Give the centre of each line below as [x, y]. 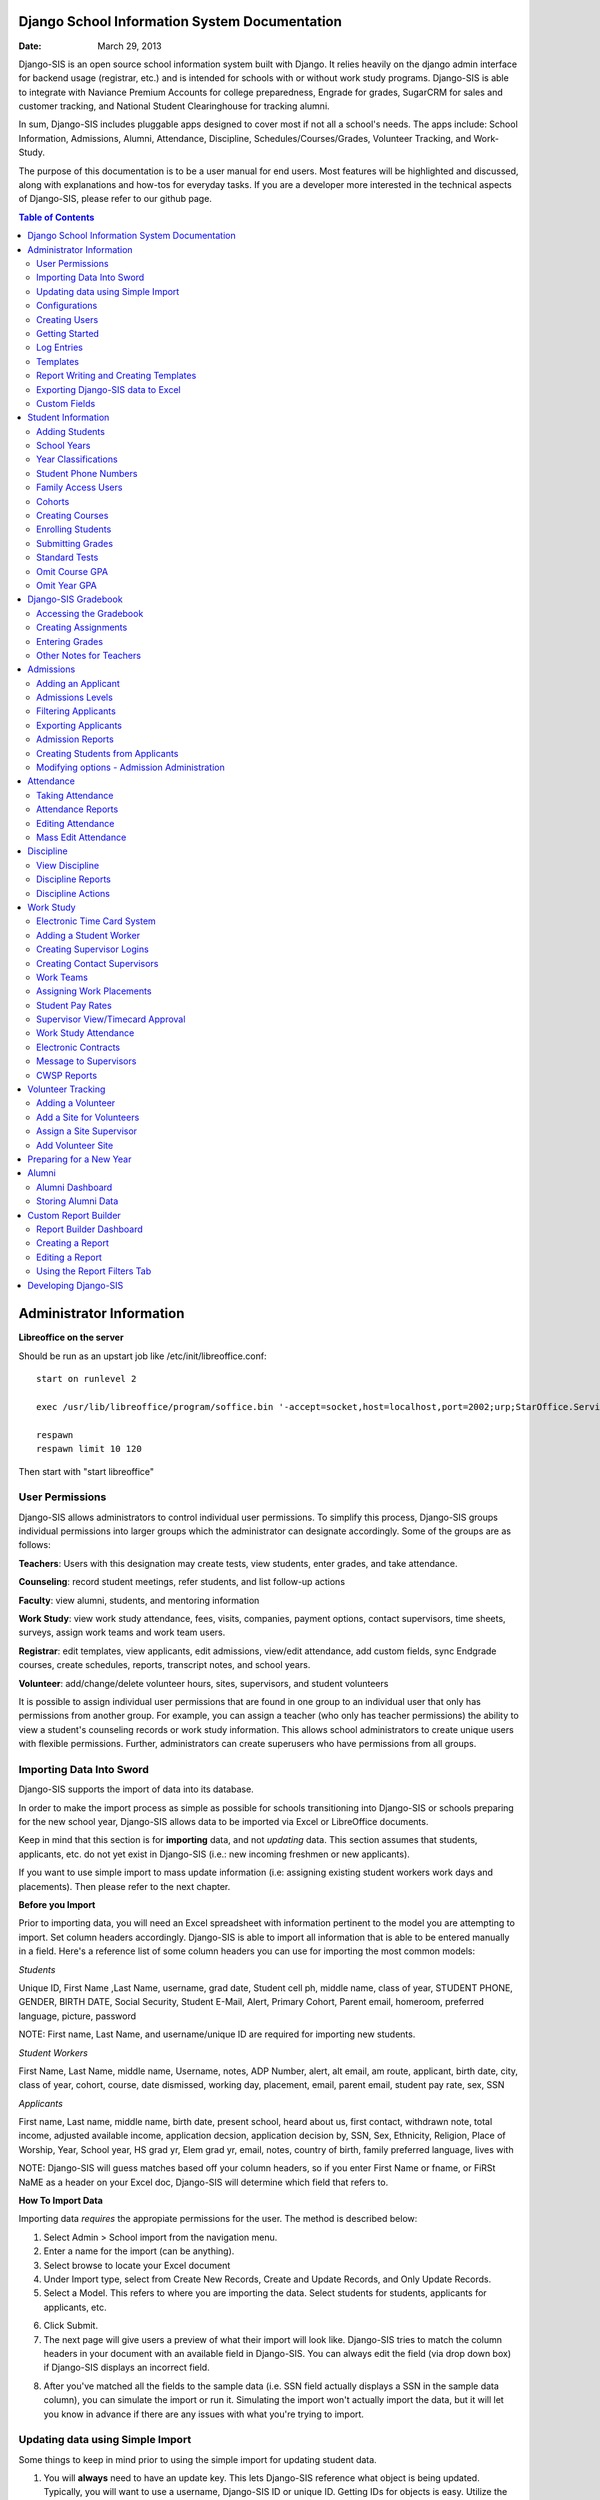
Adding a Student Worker [88, 935]
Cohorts [53, 501]
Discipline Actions [73, 893]
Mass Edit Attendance [81, 837]
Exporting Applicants [79, 725]
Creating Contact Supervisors [97, 963]
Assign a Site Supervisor [87, 1131]
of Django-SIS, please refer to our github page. [115, 199]
